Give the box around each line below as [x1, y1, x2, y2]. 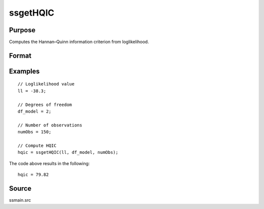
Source [9, 184, 32, 192]
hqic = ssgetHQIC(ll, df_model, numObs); [18, 149, 118, 155]
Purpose [9, 26, 36, 34]
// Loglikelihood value [18, 81, 75, 87]
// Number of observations [18, 122, 83, 128]
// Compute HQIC [18, 143, 57, 148]
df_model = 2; [18, 109, 51, 114]
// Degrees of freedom [18, 102, 72, 107]
